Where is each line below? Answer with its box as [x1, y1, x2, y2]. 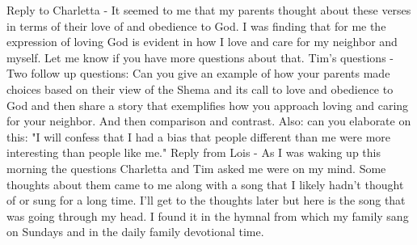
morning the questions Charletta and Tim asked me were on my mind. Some [6, 159, 386, 176]
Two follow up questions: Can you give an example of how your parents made [6, 65, 390, 82]
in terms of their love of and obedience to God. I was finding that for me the [6, 17, 386, 34]
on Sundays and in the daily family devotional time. [6, 223, 264, 240]
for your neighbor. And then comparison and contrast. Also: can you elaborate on [6, 112, 411, 129]
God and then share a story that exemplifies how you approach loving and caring [6, 96, 409, 113]
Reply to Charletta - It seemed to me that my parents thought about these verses [6, 2, 411, 18]
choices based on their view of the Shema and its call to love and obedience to [6, 80, 394, 97]
